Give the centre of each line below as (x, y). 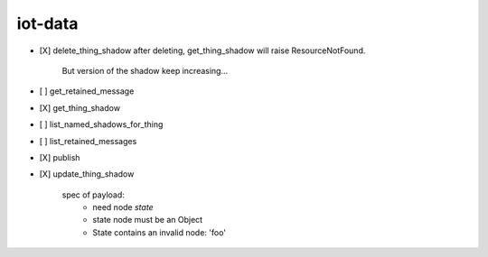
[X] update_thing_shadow (87, 174)
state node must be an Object (148, 220)
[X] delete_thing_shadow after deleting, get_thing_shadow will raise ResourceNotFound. (202, 50)
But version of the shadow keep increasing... (145, 70)
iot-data (47, 23)
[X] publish (60, 157)
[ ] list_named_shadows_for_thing (101, 124)
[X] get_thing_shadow (80, 107)
